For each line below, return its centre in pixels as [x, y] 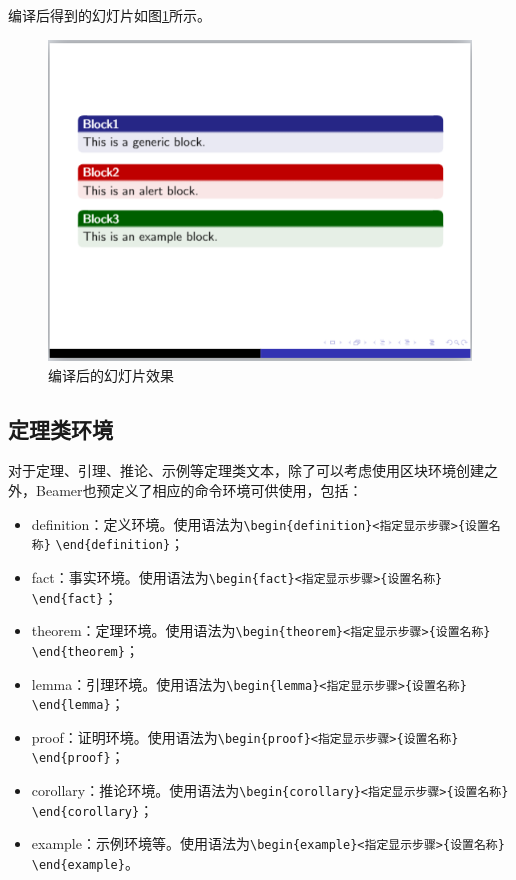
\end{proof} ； [78, 756]
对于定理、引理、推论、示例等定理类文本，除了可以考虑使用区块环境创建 [246, 470]
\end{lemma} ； [78, 703]
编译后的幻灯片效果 [111, 374]
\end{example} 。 [85, 863]
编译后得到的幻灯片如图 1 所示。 [109, 15]
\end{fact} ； [74, 596]
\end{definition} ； [120, 543]
